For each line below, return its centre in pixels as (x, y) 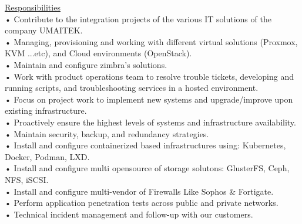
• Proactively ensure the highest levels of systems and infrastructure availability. (150, 122)
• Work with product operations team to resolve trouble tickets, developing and (149, 76)
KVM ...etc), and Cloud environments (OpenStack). (98, 53)
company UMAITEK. (44, 30)
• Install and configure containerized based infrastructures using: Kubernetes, (145, 145)
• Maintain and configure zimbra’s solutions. (86, 64)
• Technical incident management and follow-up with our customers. (129, 214)
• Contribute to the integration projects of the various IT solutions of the (138, 18)
